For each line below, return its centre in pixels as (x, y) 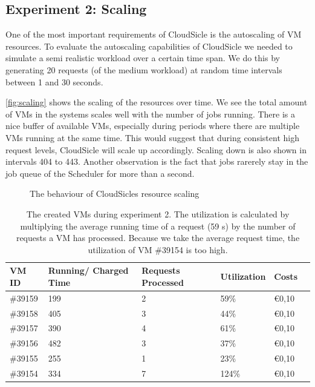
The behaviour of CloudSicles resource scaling (115, 193)
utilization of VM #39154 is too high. (158, 249)
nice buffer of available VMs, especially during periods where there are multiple (153, 126)
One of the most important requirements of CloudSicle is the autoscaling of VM (154, 34)
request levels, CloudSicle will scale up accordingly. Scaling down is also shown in (156, 149)
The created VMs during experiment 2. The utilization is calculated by (158, 213)
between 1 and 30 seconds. (54, 81)
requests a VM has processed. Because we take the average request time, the (158, 238)
